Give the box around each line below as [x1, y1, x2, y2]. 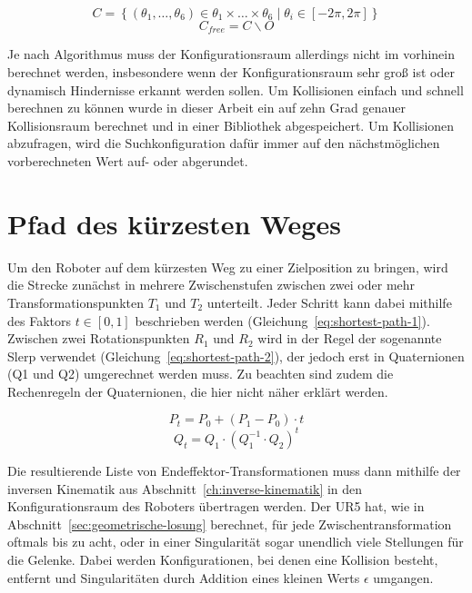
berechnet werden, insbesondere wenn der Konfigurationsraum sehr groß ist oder [7, 63, 455, 82]
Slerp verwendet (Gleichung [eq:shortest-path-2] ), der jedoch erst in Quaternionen [7, 346, 465, 365]
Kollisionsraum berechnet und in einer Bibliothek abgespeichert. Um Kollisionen [7, 115, 455, 134]
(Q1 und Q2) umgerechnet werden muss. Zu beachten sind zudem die [7, 364, 394, 383]
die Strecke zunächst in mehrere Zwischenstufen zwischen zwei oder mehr [7, 275, 416, 294]
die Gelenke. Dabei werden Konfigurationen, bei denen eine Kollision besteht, [7, 549, 438, 568]
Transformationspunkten [7, 292, 144, 311]
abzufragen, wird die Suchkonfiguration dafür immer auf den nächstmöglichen [7, 133, 440, 153]
